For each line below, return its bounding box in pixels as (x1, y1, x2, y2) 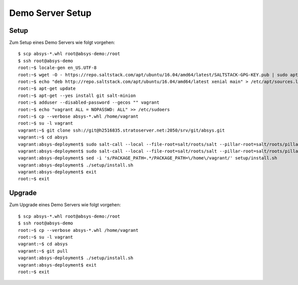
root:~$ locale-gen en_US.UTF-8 (18, 65, 97, 71)
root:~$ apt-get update (18, 86, 76, 91)
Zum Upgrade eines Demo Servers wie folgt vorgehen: (9, 202, 121, 208)
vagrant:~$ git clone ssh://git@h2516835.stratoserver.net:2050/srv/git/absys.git (18, 127, 225, 133)
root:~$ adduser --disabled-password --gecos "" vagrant (18, 100, 160, 105)
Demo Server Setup (9, 7, 92, 18)
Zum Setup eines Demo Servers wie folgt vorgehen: (9, 40, 115, 46)
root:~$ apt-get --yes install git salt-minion (18, 92, 136, 98)
